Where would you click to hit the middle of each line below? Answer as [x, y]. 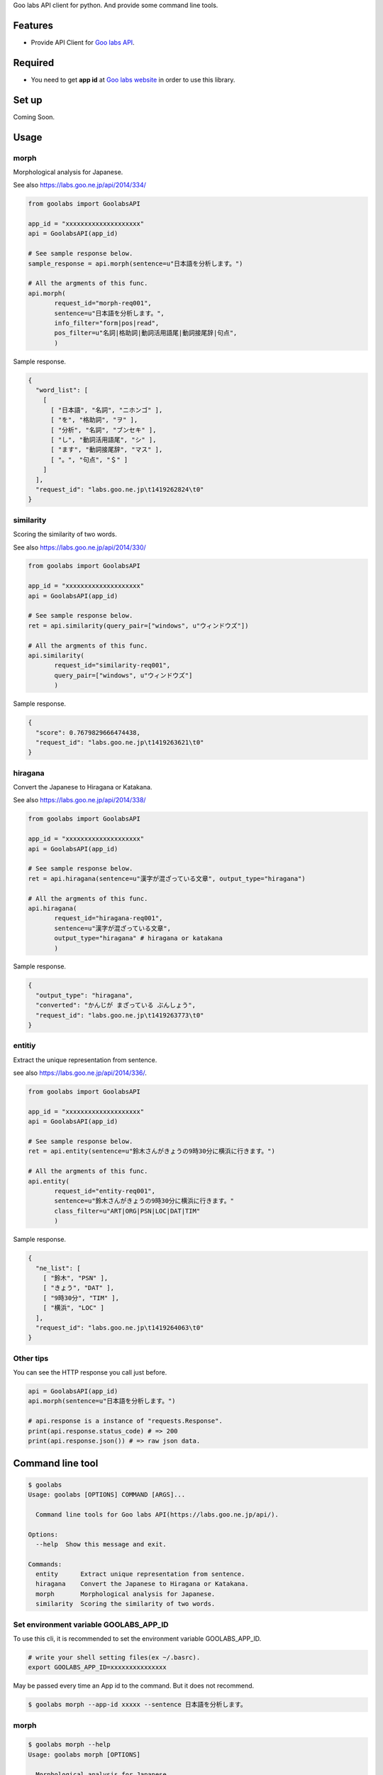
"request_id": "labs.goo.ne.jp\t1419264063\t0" [120, 1327]
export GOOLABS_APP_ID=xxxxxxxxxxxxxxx [97, 1667]
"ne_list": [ [58, 1268]
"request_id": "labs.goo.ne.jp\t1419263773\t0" [120, 1015]
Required [34, 63]
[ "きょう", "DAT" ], [79, 1288]
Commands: [45, 1564]
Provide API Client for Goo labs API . [83, 42]
